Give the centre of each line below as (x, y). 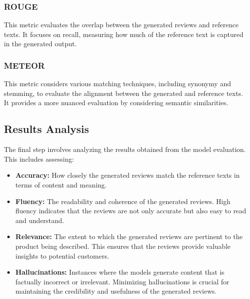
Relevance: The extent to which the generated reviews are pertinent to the (129, 236)
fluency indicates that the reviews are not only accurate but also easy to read (131, 211)
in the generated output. (40, 44)
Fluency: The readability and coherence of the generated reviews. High (123, 201)
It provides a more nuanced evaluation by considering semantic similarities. (116, 103)
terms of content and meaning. (61, 184)
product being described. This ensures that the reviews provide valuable (123, 246)
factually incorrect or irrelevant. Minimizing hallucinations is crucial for (122, 281)
